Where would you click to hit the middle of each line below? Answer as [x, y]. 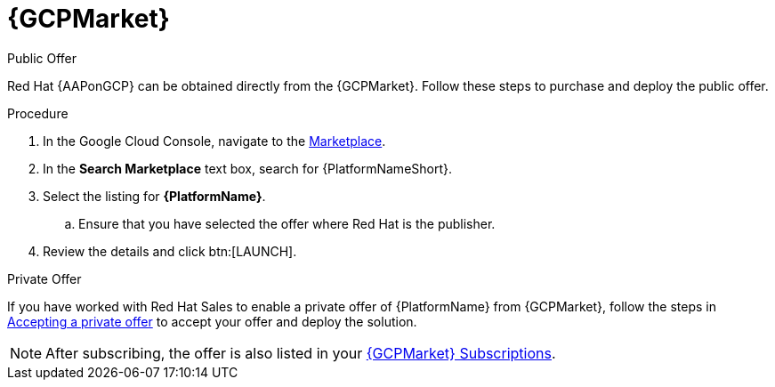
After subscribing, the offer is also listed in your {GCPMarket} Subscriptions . [301, 353]
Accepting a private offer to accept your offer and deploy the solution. [212, 321]
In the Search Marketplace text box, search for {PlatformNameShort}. [248, 168]
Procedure [38, 113]
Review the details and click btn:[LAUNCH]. [170, 251]
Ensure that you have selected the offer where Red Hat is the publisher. [287, 223]
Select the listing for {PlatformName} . [154, 196]
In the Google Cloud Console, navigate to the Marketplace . [214, 141]
